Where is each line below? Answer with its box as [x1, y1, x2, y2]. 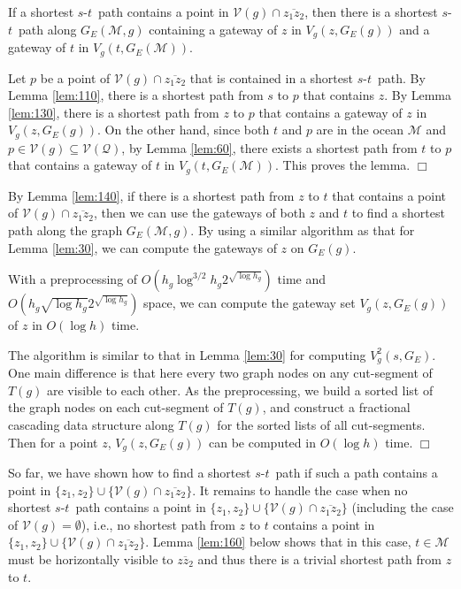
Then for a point [8, 432, 98, 451]
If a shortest [8, 3, 74, 20]
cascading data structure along [8, 415, 174, 433]
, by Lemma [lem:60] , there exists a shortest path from [121, 138, 418, 157]
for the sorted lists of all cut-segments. [217, 415, 426, 433]
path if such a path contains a [275, 463, 438, 482]
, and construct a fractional [262, 398, 411, 417]
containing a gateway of [149, 19, 278, 38]
